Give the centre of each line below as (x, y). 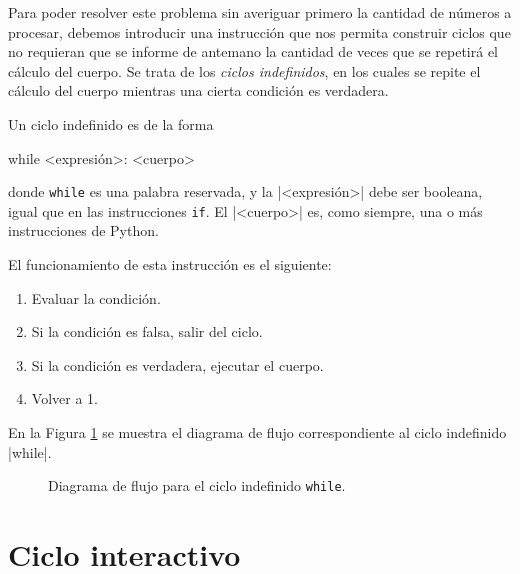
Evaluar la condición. (96, 297)
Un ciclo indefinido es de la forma (111, 123)
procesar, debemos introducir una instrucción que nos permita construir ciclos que (259, 31)
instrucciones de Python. (83, 230)
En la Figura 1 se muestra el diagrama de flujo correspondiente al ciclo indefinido (257, 432)
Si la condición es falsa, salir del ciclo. (147, 331)
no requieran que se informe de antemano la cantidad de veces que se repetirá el (253, 51)
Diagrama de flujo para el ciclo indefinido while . (197, 485)
